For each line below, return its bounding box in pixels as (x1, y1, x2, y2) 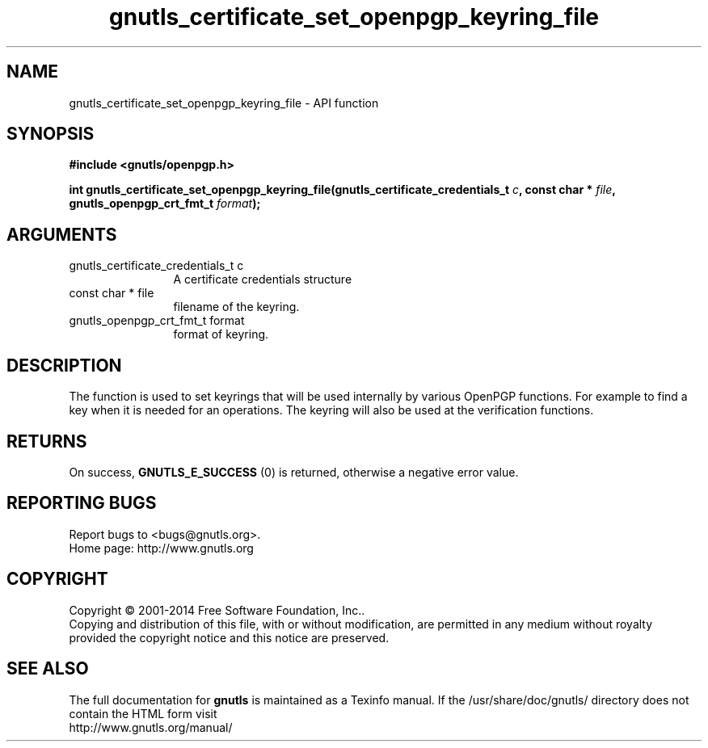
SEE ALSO (6, 658, 89, 679)
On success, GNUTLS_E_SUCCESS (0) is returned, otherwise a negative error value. (69, 464, 519, 479)
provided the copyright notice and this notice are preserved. (69, 630, 390, 645)
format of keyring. (173, 327, 269, 342)
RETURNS (6, 431, 87, 452)
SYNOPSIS (6, 124, 95, 145)
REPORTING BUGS (6, 493, 157, 514)
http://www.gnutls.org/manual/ (69, 720, 233, 734)
